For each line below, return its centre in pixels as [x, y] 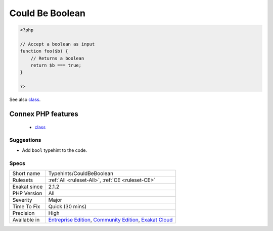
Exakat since [28, 187]
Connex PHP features [44, 114]
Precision [24, 213]
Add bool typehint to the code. [55, 150]
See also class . [25, 100]
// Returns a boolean [57, 58]
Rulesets [22, 180]
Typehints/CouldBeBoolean [81, 173]
